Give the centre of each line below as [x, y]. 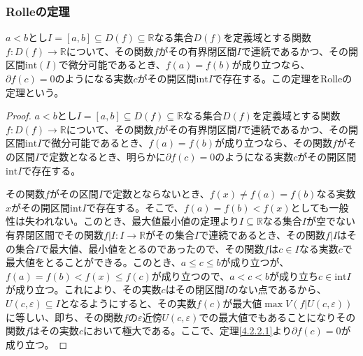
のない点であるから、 [277, 289]
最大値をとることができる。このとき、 [93, 262]
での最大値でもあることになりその [277, 317]
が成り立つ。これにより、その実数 [84, 289]
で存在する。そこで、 [135, 207]
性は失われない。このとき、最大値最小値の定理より [123, 221]
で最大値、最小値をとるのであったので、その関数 [152, 248]
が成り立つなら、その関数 [273, 143]
